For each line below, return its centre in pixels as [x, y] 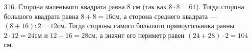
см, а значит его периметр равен [136, 35]
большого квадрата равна [41, 16]
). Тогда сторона [220, 6]
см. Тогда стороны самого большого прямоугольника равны [146, 25]
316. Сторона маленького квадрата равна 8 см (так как [85, 6]
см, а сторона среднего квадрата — [164, 16]
